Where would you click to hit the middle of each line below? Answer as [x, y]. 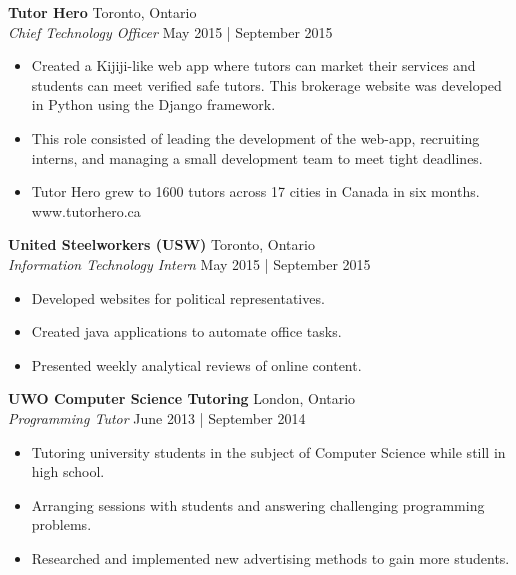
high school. [68, 471]
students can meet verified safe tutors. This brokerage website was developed [266, 84]
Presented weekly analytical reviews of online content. [196, 364]
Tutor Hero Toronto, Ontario [102, 12]
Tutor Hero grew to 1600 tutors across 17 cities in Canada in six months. [255, 191]
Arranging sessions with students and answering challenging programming [258, 504]
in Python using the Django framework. [153, 104]
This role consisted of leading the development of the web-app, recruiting [255, 137]
